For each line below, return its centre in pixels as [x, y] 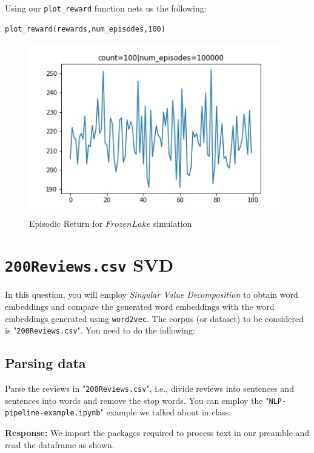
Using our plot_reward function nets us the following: [106, 8]
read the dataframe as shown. [60, 444]
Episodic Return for [66, 223]
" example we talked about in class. [166, 412]
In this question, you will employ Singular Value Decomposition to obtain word [152, 294]
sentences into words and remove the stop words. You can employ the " [137, 400]
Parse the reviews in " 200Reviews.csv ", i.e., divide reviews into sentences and [149, 388]
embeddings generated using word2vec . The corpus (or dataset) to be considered [154, 318]
